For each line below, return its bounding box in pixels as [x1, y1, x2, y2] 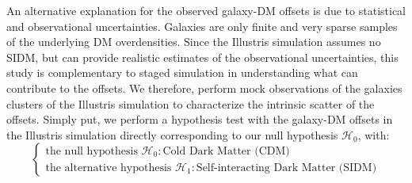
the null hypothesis [45, 145, 138, 157]
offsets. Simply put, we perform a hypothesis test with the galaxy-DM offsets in [6, 111, 393, 128]
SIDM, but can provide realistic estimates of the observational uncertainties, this [6, 48, 399, 65]
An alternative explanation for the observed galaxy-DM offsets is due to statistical [6, 2, 406, 18]
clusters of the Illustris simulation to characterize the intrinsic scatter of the [6, 95, 375, 112]
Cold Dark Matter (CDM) [162, 145, 290, 157]
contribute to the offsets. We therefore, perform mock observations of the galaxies [6, 79, 402, 96]
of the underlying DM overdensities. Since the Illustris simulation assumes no [6, 33, 381, 50]
